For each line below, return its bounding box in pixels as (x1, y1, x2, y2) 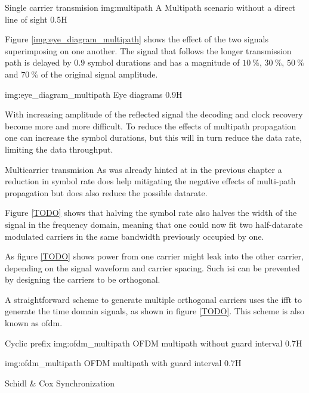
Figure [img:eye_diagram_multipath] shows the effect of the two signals (5, 33, 268, 45)
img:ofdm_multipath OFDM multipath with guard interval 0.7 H (5, 357, 242, 369)
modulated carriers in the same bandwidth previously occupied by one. (5, 230, 264, 242)
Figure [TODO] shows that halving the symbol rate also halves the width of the (5, 206, 297, 219)
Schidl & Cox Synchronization (5, 376, 115, 389)
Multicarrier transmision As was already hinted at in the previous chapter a (5, 163, 282, 175)
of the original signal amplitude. (41, 67, 158, 80)
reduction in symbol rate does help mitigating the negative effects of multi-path (5, 175, 296, 187)
